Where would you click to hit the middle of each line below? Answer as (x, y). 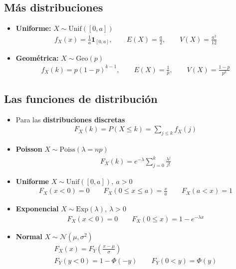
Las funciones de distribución (81, 99)
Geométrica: (37, 58)
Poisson (29, 149)
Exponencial (37, 209)
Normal (29, 236)
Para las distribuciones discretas (70, 119)
